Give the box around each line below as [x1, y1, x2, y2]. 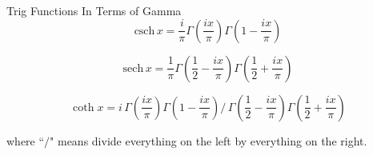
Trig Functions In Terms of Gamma [6, 2, 182, 18]
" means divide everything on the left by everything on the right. [50, 132, 367, 149]
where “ [6, 132, 45, 149]
